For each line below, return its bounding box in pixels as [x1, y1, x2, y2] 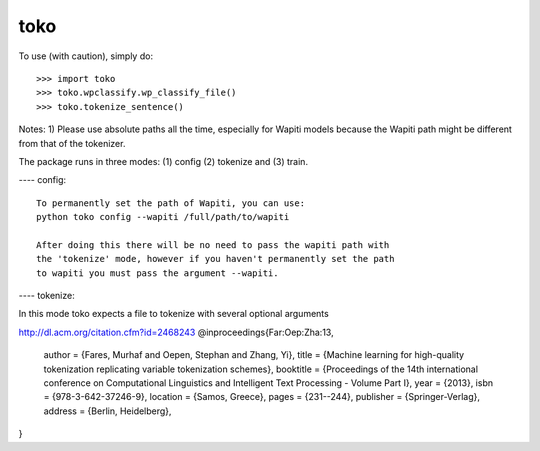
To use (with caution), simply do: [18, 50, 154, 62]
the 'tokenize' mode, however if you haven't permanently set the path [36, 253, 395, 265]
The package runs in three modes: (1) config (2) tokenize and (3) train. [18, 155, 309, 167]
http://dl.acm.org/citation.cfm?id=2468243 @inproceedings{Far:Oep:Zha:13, [18, 326, 334, 338]
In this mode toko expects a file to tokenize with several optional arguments [18, 308, 329, 320]
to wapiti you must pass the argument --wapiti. [36, 267, 279, 279]
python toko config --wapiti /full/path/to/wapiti [36, 211, 290, 223]
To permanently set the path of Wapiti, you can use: [36, 197, 305, 209]
